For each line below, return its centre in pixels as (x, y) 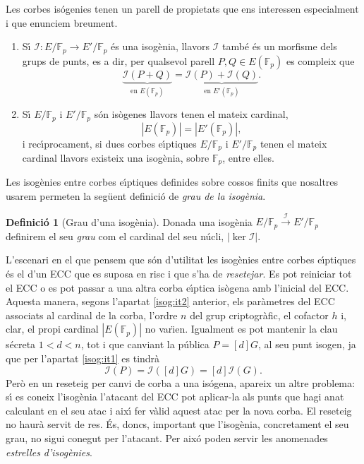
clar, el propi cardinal (52, 329)
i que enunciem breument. (62, 22)
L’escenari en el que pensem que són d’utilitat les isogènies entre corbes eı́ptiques (181, 260)
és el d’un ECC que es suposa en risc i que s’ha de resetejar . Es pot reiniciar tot (179, 274)
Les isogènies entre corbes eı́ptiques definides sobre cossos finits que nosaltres (172, 182)
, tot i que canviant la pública (145, 344)
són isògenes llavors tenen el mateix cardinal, (191, 114)
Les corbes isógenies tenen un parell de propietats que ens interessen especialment (182, 8)
